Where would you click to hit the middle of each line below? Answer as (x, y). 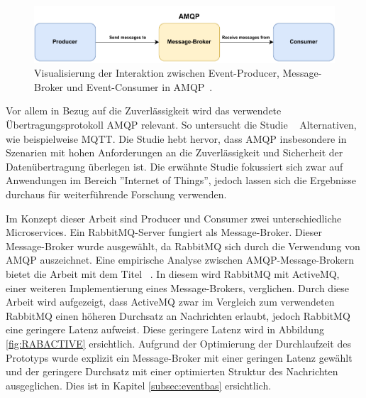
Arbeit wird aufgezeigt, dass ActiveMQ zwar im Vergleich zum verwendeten (170, 302)
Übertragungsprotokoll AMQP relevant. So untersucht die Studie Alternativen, (181, 125)
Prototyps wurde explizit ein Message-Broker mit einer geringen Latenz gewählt (179, 357)
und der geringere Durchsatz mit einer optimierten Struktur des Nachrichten (172, 371)
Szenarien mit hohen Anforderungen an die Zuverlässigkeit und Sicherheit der (174, 152)
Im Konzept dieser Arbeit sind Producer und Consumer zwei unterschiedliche (174, 218)
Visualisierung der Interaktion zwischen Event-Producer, (157, 73)
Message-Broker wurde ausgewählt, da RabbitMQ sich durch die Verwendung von (183, 246)
